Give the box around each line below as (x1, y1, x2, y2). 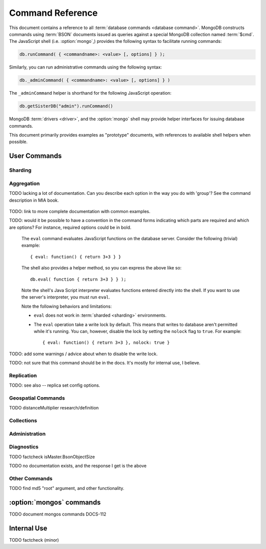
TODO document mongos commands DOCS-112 (9, 511, 107, 517)
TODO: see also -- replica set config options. (9, 382, 100, 388)
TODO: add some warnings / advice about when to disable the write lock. (9, 351, 158, 357)
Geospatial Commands (9, 395, 65, 402)
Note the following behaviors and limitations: (21, 303, 112, 309)
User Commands (9, 152, 62, 160)
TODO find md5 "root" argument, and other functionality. (9, 485, 125, 491)
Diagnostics (9, 443, 39, 450)
